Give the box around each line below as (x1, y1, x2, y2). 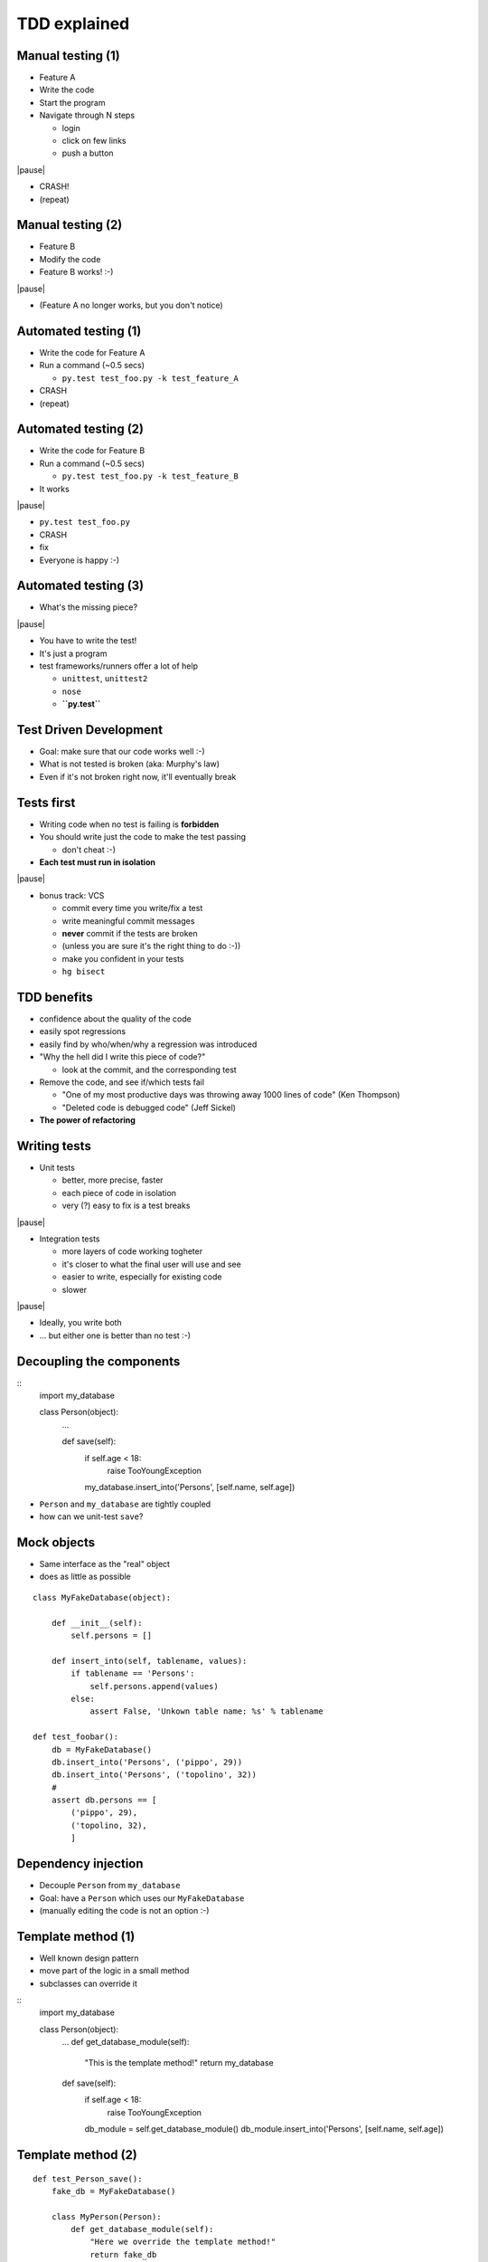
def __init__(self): (51, 1618, 143, 1628)
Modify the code (39, 253, 101, 264)
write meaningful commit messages (61, 915, 195, 927)
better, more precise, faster (61, 1174, 164, 1185)
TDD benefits (16, 989, 94, 1004)
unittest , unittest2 (61, 673, 148, 684)
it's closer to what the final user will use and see (61, 1259, 241, 1269)
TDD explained (16, 14, 130, 33)
